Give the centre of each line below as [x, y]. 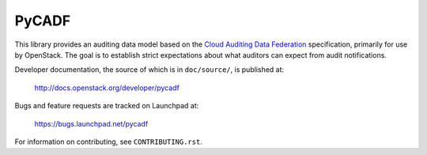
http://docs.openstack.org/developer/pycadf [107, 88]
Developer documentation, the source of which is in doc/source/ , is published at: [149, 70]
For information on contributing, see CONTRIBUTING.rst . [109, 142]
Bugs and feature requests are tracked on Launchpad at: [107, 106]
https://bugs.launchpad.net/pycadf [91, 123]
